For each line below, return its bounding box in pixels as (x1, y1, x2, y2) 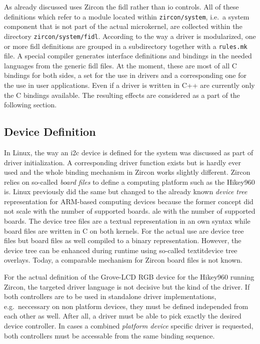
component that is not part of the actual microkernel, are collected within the (4, 21, 242, 31)
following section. (4, 99, 57, 110)
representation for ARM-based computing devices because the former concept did (4, 196, 253, 206)
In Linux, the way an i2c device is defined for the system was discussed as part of (4, 147, 253, 157)
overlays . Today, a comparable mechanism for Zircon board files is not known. (4, 255, 242, 265)
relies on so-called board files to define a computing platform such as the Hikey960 (4, 176, 255, 187)
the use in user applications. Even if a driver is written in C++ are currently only (4, 79, 255, 90)
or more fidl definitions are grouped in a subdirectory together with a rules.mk (4, 40, 247, 51)
